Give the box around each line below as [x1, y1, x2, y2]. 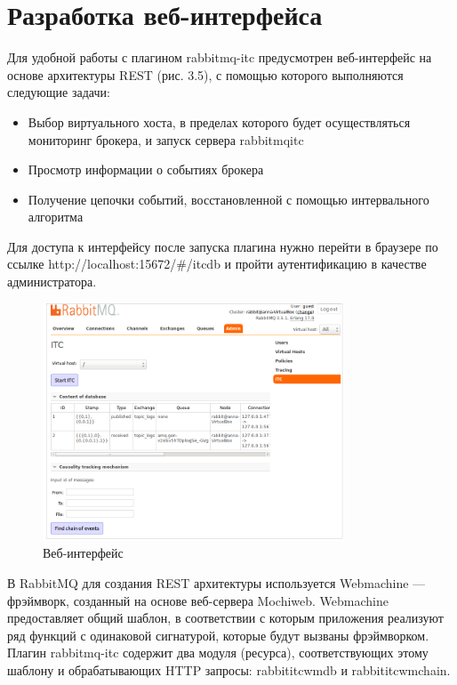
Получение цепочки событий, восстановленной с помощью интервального [28, 189, 429, 208]
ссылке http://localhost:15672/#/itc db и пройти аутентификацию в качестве [7, 254, 427, 273]
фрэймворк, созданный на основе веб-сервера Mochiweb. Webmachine [7, 591, 389, 609]
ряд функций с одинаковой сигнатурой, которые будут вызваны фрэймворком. [7, 625, 429, 644]
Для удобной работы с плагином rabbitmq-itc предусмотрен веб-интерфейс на [7, 48, 432, 67]
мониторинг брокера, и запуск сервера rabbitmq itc [28, 130, 304, 149]
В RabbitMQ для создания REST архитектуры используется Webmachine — [7, 573, 426, 592]
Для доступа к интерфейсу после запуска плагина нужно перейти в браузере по [7, 237, 438, 255]
